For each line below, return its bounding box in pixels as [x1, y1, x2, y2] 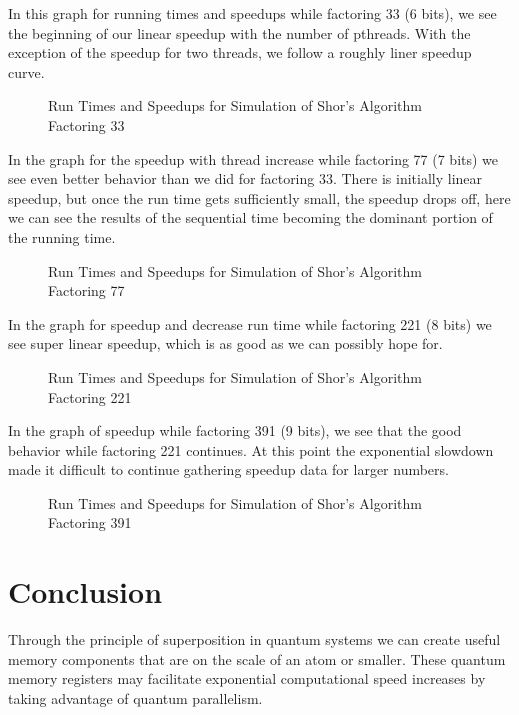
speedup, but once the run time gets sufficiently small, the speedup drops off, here [8, 187, 511, 208]
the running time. [8, 226, 116, 247]
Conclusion [8, 571, 163, 612]
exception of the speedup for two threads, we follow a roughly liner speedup [8, 42, 472, 63]
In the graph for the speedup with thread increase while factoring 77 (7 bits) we [8, 148, 499, 169]
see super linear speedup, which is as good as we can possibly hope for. [8, 333, 443, 354]
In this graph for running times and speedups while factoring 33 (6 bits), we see [8, 3, 497, 23]
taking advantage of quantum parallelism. [8, 687, 263, 708]
